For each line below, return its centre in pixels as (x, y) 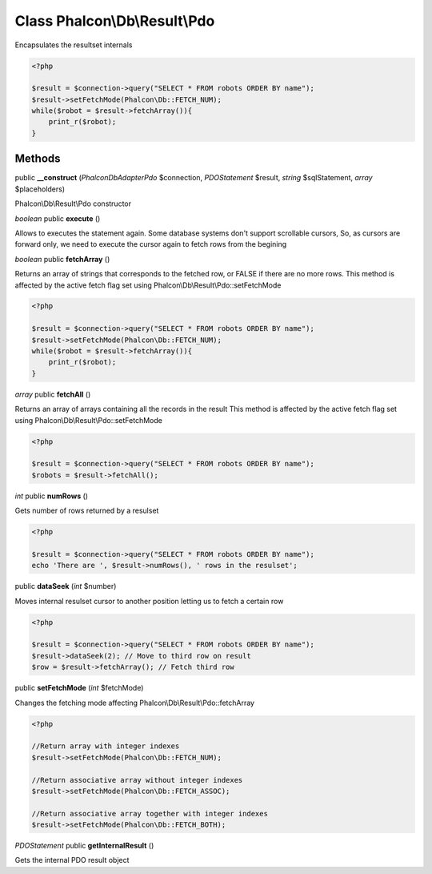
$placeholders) (40, 189)
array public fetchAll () (53, 394)
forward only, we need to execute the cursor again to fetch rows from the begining (151, 244)
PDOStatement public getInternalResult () (84, 846)
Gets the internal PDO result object (72, 860)
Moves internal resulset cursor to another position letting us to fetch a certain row (149, 601)
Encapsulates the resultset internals (74, 45)
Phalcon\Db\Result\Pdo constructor (73, 203)
